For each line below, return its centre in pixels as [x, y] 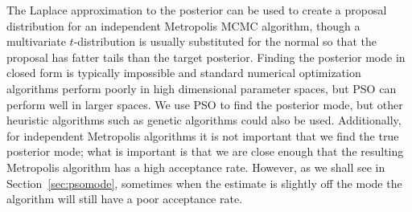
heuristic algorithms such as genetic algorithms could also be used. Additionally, [204, 120]
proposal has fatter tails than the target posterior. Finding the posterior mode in [206, 57]
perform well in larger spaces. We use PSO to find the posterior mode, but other [205, 104]
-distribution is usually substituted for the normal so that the [225, 41]
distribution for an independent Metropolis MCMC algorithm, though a [183, 25]
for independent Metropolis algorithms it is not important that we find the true [203, 135]
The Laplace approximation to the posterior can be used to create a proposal [197, 10]
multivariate [36, 41]
